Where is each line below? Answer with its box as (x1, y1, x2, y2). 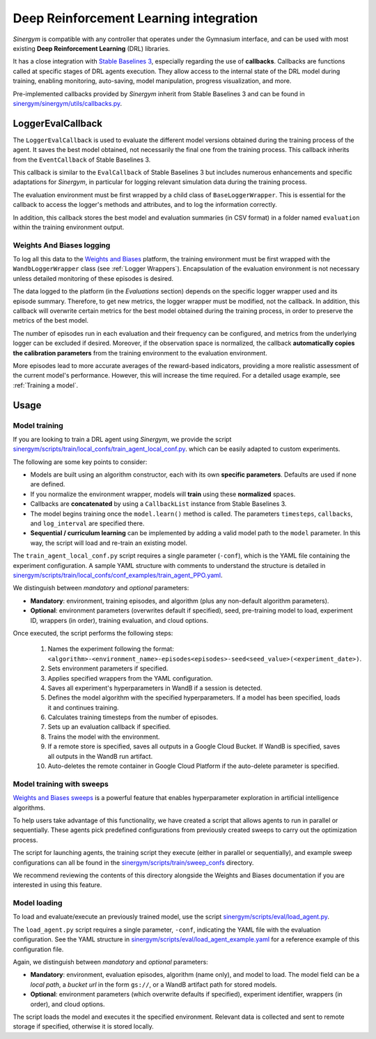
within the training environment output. (13, 223, 125, 231)
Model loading (13, 898, 63, 908)
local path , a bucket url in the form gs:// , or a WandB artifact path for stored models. (30, 980, 277, 989)
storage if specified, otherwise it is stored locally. (13, 1022, 154, 1031)
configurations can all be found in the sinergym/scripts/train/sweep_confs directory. (13, 858, 254, 867)
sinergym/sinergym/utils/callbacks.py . (13, 99, 123, 107)
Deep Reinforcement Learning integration (13, 10, 258, 26)
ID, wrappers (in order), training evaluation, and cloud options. (30, 616, 209, 624)
